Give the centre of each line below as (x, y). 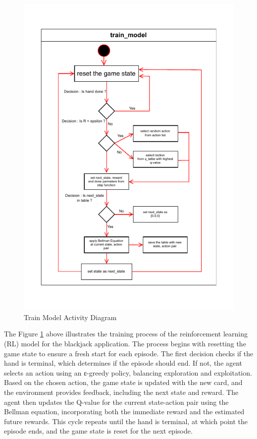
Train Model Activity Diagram (70, 317)
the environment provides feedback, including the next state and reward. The (121, 392)
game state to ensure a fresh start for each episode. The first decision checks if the (129, 353)
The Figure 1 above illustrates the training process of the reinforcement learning (126, 334)
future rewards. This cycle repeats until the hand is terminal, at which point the (126, 421)
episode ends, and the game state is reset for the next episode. (98, 431)
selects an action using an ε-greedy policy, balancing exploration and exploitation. (128, 372)
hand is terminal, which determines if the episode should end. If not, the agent (123, 363)
